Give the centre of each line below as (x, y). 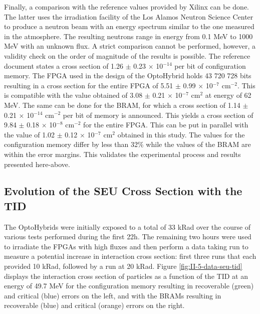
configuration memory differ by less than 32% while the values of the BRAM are (127, 144)
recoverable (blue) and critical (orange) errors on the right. (94, 305)
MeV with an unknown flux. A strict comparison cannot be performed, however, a (130, 46)
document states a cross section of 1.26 (64, 65)
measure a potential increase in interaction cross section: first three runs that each (130, 256)
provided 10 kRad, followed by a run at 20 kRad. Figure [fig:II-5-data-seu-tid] (123, 266)
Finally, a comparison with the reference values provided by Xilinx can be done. (126, 7)
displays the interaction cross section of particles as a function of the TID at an (126, 276)
